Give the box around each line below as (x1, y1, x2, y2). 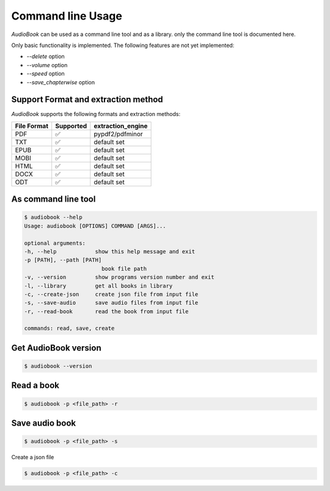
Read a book (11, 380, 59, 391)
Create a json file (11, 454, 54, 461)
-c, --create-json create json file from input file (24, 291, 199, 297)
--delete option (26, 53, 65, 60)
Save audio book (11, 418, 76, 429)
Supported (55, 122, 87, 130)
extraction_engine (94, 122, 148, 130)
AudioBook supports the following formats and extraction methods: (11, 111, 180, 118)
